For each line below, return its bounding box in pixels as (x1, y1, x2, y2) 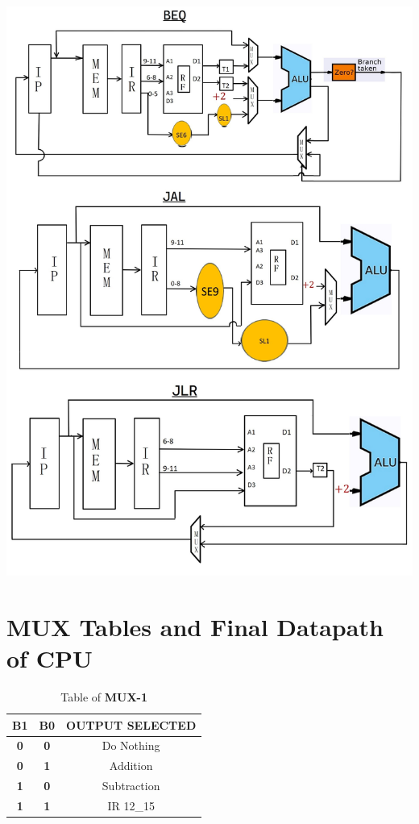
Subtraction (102, 777, 160, 794)
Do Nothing (102, 737, 160, 754)
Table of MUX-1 (60, 688, 147, 705)
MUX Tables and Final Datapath (6, 610, 384, 643)
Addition (109, 757, 153, 774)
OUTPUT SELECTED (66, 716, 197, 733)
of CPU (6, 641, 93, 674)
